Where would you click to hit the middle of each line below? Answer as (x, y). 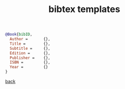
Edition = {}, (30, 53)
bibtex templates (84, 9)
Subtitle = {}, (30, 48)
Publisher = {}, (30, 58)
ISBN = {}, (30, 62)
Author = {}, (30, 39)
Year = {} (29, 67)
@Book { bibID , (19, 34)
